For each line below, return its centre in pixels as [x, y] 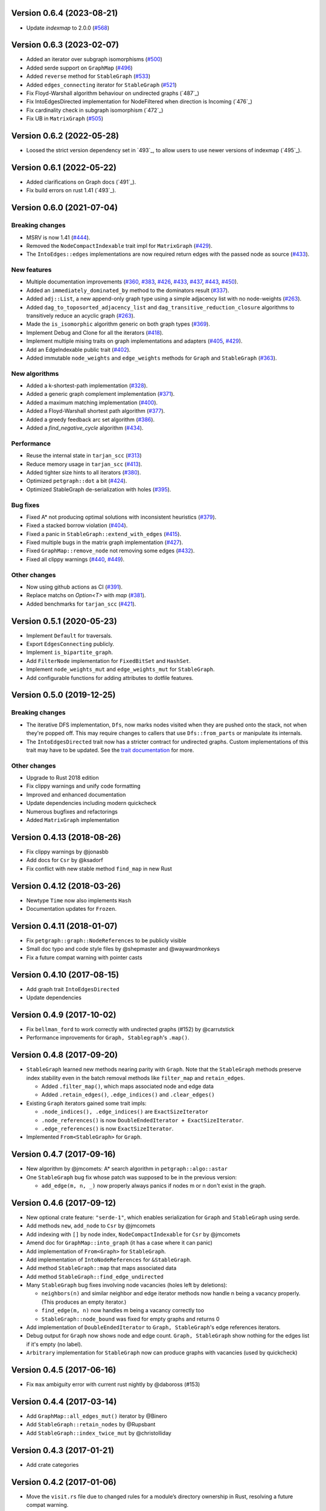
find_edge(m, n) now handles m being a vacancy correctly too [123, 1310]
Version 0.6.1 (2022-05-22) [64, 167]
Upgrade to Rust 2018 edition [62, 778]
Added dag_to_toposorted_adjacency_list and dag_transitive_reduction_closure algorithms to [160, 307]
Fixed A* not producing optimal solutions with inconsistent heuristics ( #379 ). [121, 517]
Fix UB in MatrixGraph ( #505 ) [65, 118]
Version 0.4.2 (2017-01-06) [64, 1482]
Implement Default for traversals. [69, 635]
